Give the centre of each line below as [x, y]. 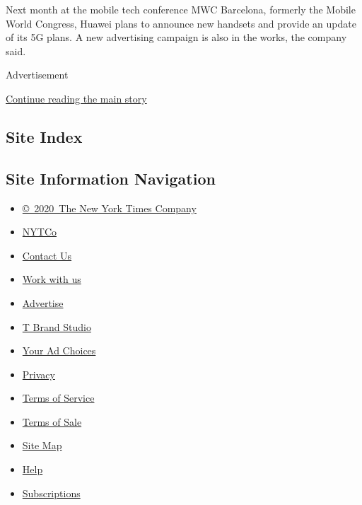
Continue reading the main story [76, 98]
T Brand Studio [57, 326]
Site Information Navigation [111, 178]
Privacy [39, 374]
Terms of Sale [52, 421]
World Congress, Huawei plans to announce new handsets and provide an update [181, 23]
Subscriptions [51, 493]
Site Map [42, 445]
